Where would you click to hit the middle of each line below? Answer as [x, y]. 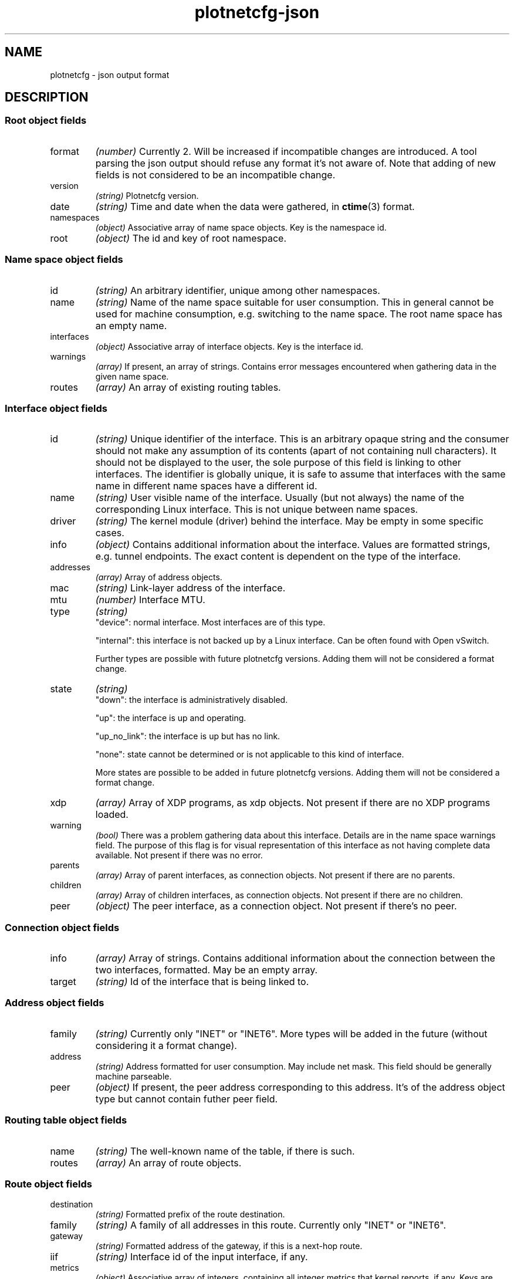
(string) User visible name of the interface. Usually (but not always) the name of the [280, 498]
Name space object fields [64, 260]
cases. [110, 533]
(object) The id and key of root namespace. [191, 238]
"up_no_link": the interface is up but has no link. [188, 736]
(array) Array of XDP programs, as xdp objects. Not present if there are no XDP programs [293, 803]
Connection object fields [62, 927]
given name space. [132, 376]
